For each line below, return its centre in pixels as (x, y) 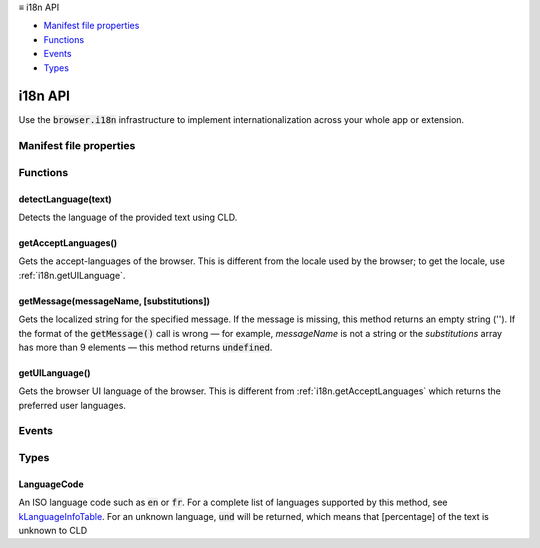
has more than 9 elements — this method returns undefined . (145, 347)
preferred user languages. (72, 405)
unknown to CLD (53, 531)
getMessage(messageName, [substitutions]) (114, 301)
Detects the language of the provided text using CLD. (128, 217)
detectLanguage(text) (65, 199)
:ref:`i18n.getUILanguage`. (72, 275)
